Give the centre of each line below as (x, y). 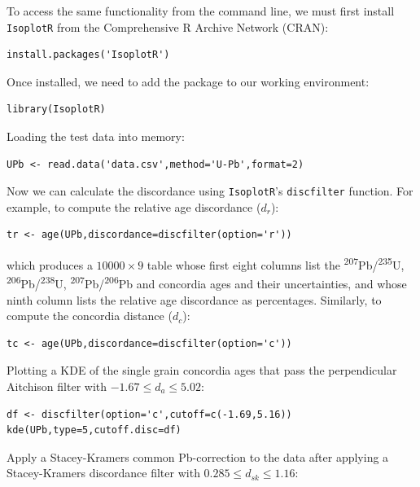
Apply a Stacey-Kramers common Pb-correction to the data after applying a (198, 456)
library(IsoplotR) (56, 110)
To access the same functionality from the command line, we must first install (201, 11)
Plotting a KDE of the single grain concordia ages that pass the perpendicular (202, 370)
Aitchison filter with (57, 386)
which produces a (50, 264)
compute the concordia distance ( (90, 316)
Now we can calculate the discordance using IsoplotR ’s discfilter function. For (210, 191)
